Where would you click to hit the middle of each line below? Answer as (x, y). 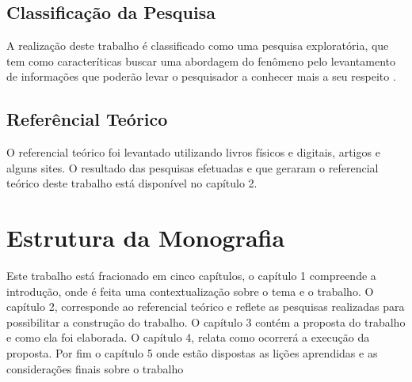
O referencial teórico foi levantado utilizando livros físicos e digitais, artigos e (193, 152)
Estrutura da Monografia (146, 238)
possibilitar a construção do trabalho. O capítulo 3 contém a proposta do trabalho (206, 321)
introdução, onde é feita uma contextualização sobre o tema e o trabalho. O (190, 291)
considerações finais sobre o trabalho (95, 368)
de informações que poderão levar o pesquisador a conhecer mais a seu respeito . (201, 76)
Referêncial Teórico (87, 119)
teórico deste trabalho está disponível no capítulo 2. (132, 183)
